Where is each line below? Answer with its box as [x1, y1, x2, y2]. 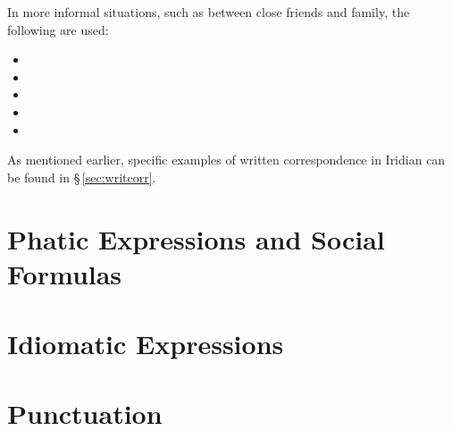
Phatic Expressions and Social [7, 220, 385, 257]
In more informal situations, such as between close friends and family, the [7, 3, 410, 21]
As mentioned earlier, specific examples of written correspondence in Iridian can [7, 150, 446, 169]
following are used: [7, 20, 109, 38]
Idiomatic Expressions [7, 325, 284, 362]
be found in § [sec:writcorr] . [7, 167, 156, 186]
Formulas [7, 255, 122, 292]
